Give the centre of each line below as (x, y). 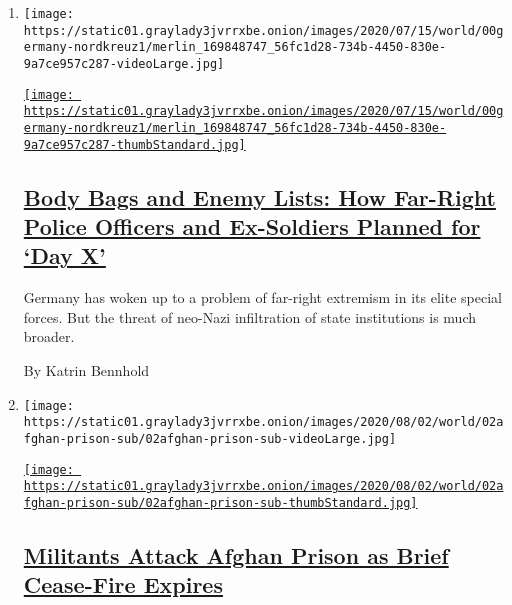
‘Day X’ (64, 255)
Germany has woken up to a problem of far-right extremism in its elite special (262, 297)
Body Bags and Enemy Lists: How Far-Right (259, 196)
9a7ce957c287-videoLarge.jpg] (124, 63)
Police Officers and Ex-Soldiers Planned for (252, 226)
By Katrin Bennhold (86, 370)
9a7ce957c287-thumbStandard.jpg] (134, 144)
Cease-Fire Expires (123, 584)
